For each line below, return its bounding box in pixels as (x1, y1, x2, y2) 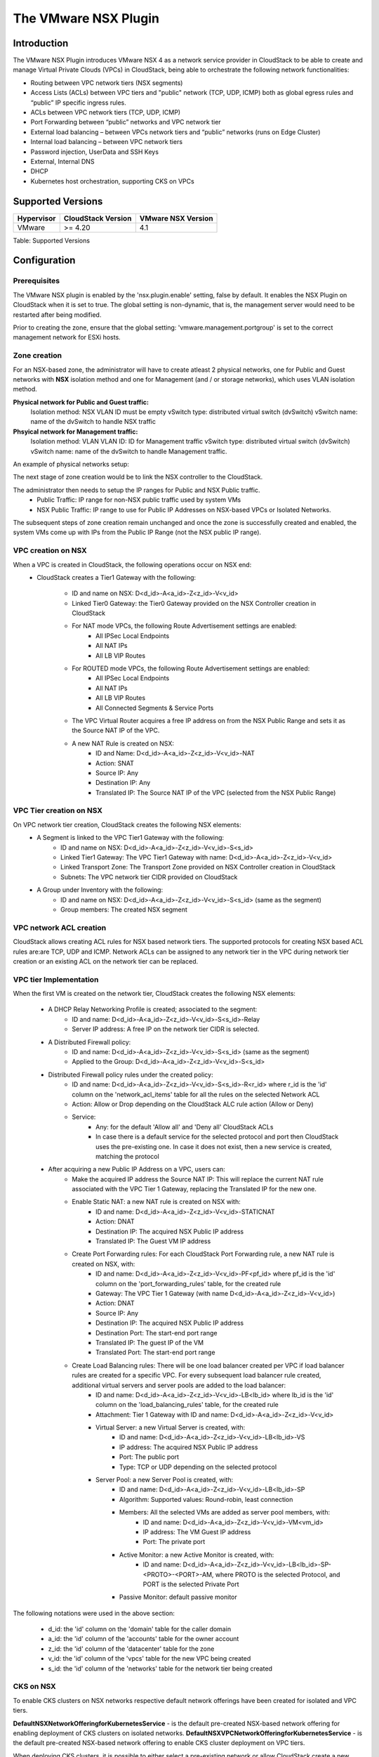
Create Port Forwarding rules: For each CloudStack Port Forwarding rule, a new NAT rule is (72, 1250, 335, 1258)
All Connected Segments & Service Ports (95, 704, 214, 712)
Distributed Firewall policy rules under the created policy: (48, 1070, 213, 1079)
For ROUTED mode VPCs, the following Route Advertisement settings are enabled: (72, 664, 310, 673)
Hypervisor (17, 213, 56, 223)
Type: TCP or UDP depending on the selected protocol (119, 1463, 277, 1471)
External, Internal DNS (30, 157, 95, 165)
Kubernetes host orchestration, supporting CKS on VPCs (30, 176, 194, 186)
